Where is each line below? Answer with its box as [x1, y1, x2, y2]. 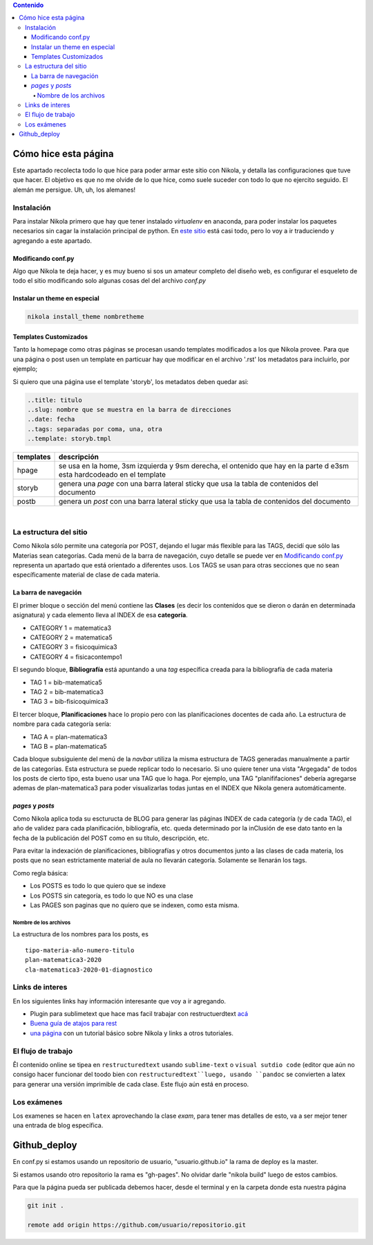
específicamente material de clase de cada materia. [12, 571, 160, 579]
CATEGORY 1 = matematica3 [30, 624, 112, 632]
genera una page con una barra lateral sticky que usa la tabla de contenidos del [58, 479, 318, 489]
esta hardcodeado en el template [58, 470, 166, 480]
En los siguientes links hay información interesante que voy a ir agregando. [12, 997, 227, 1005]
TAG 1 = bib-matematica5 [30, 678, 103, 687]
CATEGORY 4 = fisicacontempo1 [30, 653, 122, 661]
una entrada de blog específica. [12, 1121, 104, 1129]
